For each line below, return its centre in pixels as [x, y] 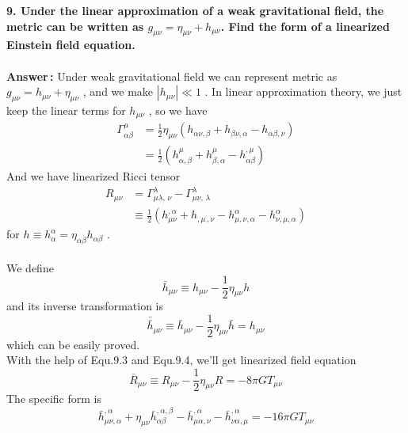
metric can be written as [75, 26]
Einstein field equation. [71, 45]
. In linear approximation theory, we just [303, 91]
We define [30, 267]
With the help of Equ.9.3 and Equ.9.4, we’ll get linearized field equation [181, 360]
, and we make [118, 91]
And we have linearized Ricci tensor [93, 176]
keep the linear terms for [66, 110]
